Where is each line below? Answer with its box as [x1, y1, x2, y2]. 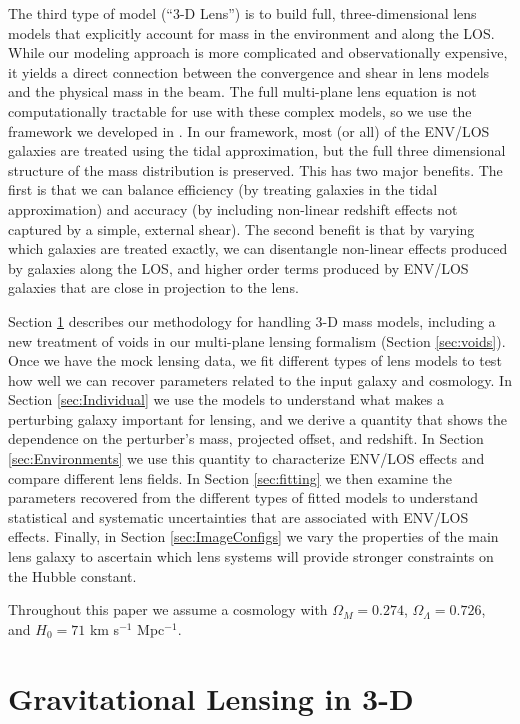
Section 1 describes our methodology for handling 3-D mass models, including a [8, 310, 496, 331]
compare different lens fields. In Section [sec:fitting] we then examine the [8, 467, 453, 488]
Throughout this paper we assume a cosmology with [8, 599, 328, 620]
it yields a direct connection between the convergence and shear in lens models [8, 61, 490, 82]
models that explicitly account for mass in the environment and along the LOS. [8, 22, 495, 43]
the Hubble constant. [8, 565, 137, 586]
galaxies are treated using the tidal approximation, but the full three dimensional [8, 140, 506, 161]
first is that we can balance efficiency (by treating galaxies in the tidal [8, 179, 438, 200]
